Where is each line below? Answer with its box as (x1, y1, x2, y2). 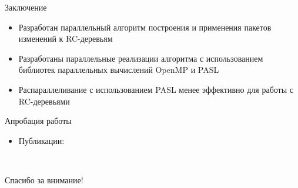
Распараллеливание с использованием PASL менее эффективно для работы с (18, 83, 293, 95)
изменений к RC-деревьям (18, 32, 113, 45)
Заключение (5, 1, 47, 13)
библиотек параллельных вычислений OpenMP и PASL (18, 63, 219, 76)
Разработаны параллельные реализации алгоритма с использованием (18, 52, 263, 64)
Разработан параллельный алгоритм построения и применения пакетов (18, 21, 272, 33)
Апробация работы (5, 115, 72, 127)
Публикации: (18, 134, 65, 146)
